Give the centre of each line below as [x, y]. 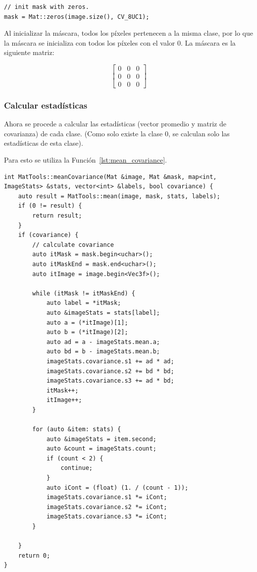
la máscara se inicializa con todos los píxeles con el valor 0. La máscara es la [120, 42]
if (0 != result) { [50, 206]
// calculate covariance [73, 245]
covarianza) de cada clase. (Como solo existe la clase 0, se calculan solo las [117, 133]
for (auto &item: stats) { [77, 429]
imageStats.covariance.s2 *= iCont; [107, 507]
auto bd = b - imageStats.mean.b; [103, 352]
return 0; [34, 555]
